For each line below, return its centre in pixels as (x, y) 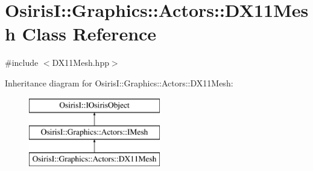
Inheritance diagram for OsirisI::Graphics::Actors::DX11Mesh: (119, 82)
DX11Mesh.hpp (81, 63)
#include (22, 63)
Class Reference (89, 34)
